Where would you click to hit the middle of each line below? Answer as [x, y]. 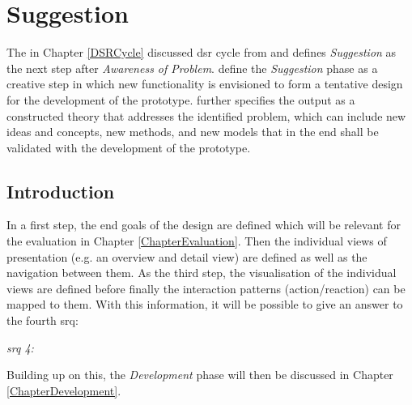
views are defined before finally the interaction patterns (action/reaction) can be [206, 288]
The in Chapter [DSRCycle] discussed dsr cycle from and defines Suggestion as [202, 52]
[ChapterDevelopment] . [64, 390]
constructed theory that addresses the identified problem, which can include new [206, 115]
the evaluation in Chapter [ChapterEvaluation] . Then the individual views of [197, 241]
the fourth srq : [42, 320]
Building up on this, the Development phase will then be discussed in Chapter [200, 375]
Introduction [61, 191]
